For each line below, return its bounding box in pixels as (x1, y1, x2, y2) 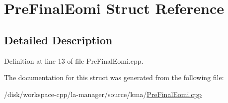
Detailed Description (4, 32, 113, 47)
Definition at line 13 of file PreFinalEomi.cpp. (4, 55, 144, 66)
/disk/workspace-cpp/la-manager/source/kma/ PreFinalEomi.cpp (4, 89, 202, 99)
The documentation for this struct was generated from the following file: (4, 72, 224, 83)
